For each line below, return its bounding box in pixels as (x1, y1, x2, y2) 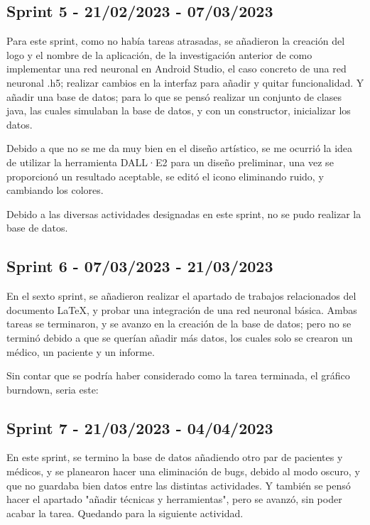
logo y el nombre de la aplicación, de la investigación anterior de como (6, 47, 312, 62)
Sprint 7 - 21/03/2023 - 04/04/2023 (6, 416, 273, 438)
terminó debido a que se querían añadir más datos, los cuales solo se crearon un (6, 330, 353, 345)
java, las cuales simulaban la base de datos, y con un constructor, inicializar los (6, 103, 351, 118)
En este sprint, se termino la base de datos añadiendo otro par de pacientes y (6, 450, 343, 465)
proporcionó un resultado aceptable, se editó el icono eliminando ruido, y (6, 168, 324, 183)
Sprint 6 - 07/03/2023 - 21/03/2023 (6, 255, 273, 277)
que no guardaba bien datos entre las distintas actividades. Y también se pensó (6, 477, 351, 492)
